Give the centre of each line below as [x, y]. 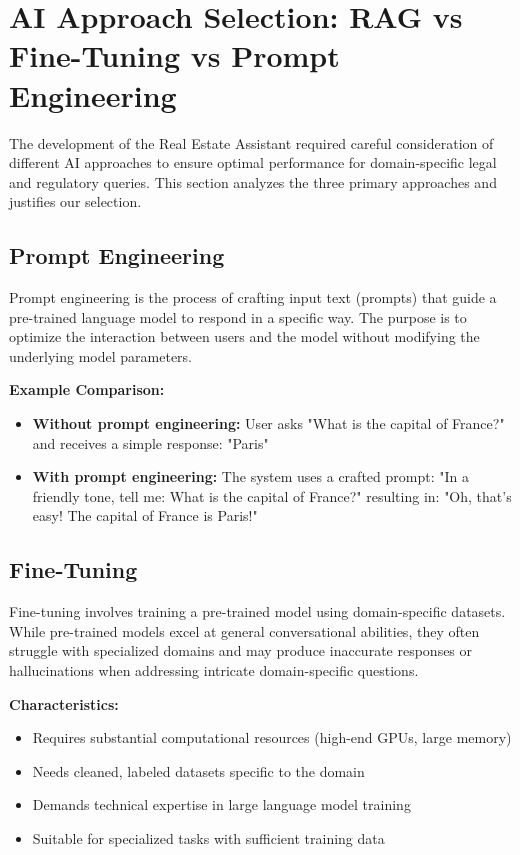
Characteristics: [64, 703]
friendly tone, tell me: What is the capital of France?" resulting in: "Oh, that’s [272, 495]
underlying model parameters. [100, 355]
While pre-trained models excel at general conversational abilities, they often [244, 630]
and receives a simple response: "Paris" [150, 442]
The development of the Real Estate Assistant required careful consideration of [251, 142]
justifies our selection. [75, 201]
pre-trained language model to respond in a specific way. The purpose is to [238, 316]
